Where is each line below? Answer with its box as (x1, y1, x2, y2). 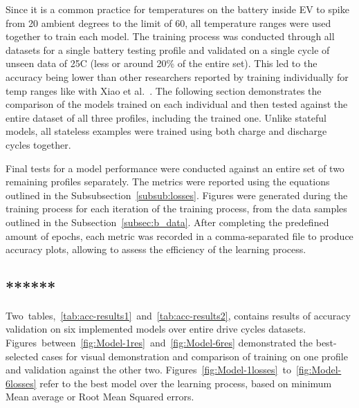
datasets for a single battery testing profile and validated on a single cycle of (6, 42, 330, 57)
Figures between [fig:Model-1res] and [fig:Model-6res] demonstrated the (6, 335, 313, 350)
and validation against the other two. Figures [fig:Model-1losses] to (6, 362, 291, 377)
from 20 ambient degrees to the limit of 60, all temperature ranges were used (6, 15, 331, 30)
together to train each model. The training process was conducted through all (6, 29, 335, 44)
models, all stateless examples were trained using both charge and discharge (6, 124, 327, 138)
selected (6, 349, 39, 363)
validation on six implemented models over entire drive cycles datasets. (6, 322, 306, 336)
